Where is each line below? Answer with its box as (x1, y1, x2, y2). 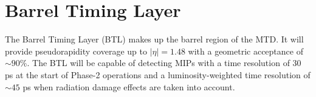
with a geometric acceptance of (188, 44, 303, 57)
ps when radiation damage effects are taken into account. (22, 80, 235, 93)
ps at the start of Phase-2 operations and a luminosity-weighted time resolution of (5, 68, 311, 81)
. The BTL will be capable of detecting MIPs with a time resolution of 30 (27, 56, 301, 69)
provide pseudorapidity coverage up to (5, 44, 147, 57)
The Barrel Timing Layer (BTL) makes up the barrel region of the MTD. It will (5, 33, 304, 45)
